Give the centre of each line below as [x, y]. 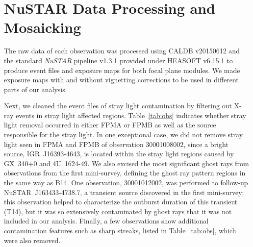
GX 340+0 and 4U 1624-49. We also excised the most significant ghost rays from [126, 163]
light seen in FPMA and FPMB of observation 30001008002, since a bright [116, 144]
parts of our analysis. [36, 89]
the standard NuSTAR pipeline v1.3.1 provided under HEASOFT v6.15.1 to [118, 60]
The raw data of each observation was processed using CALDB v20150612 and [122, 51]
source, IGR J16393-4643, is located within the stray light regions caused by [119, 154]
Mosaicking [43, 27]
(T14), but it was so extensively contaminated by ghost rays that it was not [118, 211]
